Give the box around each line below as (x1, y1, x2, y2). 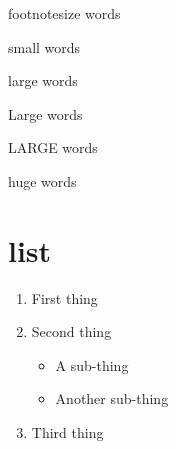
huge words (8, 170, 77, 191)
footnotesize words (8, 3, 121, 23)
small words (8, 36, 81, 57)
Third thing (31, 422, 104, 443)
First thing (31, 287, 98, 308)
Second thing (31, 321, 112, 342)
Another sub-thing (55, 388, 169, 409)
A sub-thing (55, 354, 129, 375)
